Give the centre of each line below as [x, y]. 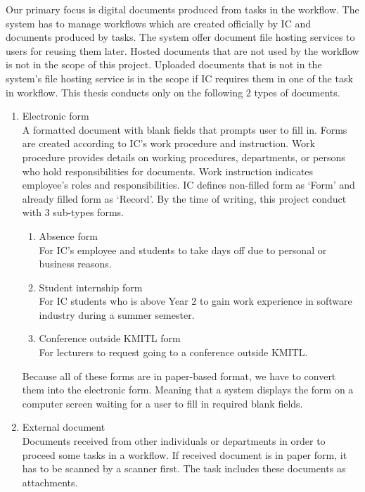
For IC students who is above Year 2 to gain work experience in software [196, 301]
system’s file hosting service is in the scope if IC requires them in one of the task [179, 78]
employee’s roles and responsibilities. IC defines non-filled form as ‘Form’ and [188, 185]
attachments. [50, 482]
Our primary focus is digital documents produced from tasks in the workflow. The [182, 9]
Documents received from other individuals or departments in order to [174, 441]
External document [64, 427]
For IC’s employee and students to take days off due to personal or [183, 250]
